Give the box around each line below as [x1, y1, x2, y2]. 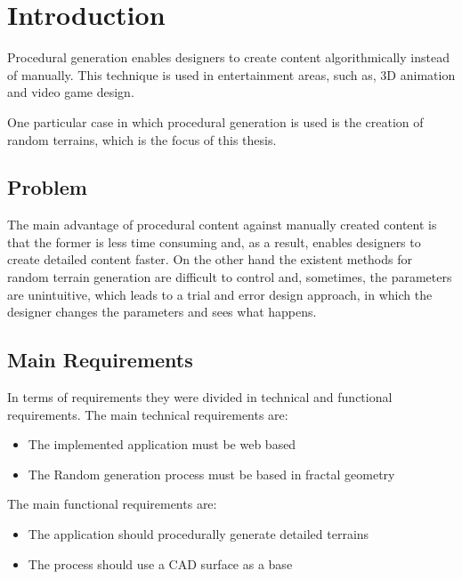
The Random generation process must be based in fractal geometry [28, 464, 395, 483]
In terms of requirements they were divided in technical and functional [7, 388, 393, 406]
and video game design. [7, 83, 134, 101]
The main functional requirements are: [7, 495, 217, 513]
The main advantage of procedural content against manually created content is [7, 215, 437, 234]
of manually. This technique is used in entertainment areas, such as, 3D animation [7, 65, 456, 84]
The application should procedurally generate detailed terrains [28, 525, 369, 543]
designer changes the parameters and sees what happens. [7, 302, 317, 321]
